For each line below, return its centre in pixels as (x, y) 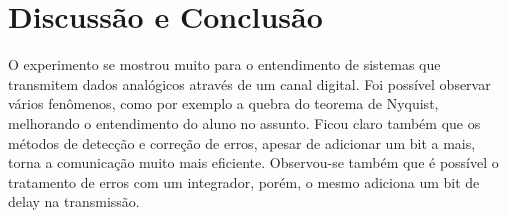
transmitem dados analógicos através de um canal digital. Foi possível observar (249, 83)
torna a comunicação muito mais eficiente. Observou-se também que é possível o (253, 162)
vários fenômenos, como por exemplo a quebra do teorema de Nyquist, (223, 103)
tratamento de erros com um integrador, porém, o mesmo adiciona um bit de (244, 181)
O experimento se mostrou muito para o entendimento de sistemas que (224, 64)
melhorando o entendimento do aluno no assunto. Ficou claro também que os (244, 122)
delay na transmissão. (74, 201)
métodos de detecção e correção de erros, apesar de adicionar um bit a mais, (242, 142)
